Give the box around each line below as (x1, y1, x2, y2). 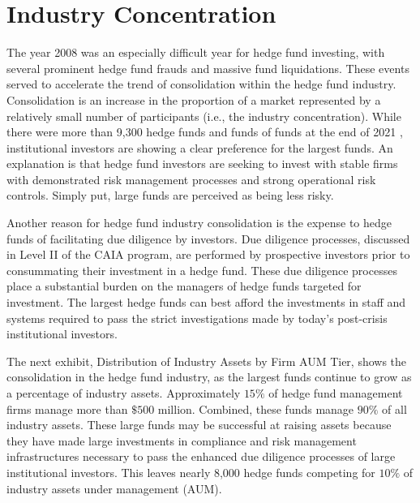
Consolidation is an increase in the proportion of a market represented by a (6, 91, 381, 108)
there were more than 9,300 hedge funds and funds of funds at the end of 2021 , (6, 123, 403, 140)
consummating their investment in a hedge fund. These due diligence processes (6, 261, 397, 278)
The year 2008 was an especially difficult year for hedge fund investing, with (6, 44, 385, 61)
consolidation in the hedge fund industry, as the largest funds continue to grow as (6, 368, 412, 385)
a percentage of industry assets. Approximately (6, 385, 241, 401)
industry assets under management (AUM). (6, 479, 222, 497)
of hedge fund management (268, 385, 403, 401)
